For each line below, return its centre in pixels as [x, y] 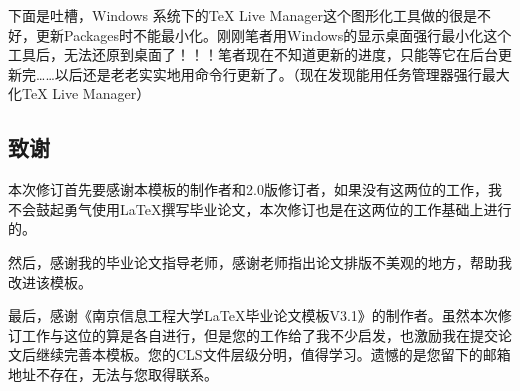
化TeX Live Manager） [79, 93]
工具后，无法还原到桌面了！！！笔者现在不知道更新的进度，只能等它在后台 [253, 54]
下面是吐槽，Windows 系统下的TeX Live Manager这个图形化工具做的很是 [242, 15]
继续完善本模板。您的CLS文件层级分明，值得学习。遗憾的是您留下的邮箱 [273, 354]
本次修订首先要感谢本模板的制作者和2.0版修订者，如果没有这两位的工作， [248, 189]
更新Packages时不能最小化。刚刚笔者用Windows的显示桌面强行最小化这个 [273, 34]
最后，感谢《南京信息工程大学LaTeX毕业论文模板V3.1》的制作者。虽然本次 [253, 315]
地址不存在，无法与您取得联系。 [113, 373]
